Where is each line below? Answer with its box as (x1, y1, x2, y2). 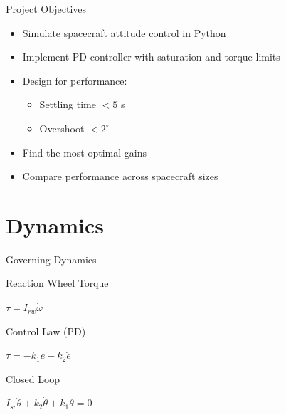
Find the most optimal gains (22, 145, 147, 159)
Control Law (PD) (6, 323, 86, 338)
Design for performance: (22, 73, 127, 88)
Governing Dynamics (6, 251, 97, 266)
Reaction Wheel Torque (6, 275, 109, 290)
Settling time (39, 97, 96, 112)
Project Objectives (6, 1, 87, 16)
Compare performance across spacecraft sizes (22, 169, 218, 184)
